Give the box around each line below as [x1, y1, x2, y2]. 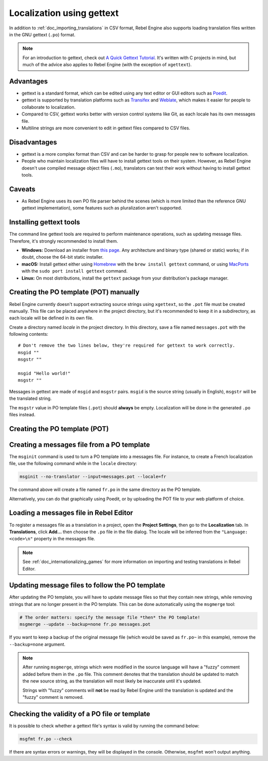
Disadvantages [9, 138, 57, 146]
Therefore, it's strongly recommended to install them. [9, 238, 119, 244]
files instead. [9, 411, 36, 417]
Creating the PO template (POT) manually [9, 288, 140, 296]
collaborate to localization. [21, 104, 76, 110]
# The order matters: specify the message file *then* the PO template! [19, 614, 201, 620]
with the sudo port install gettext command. [21, 268, 128, 274]
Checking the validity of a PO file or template [9, 709, 150, 718]
